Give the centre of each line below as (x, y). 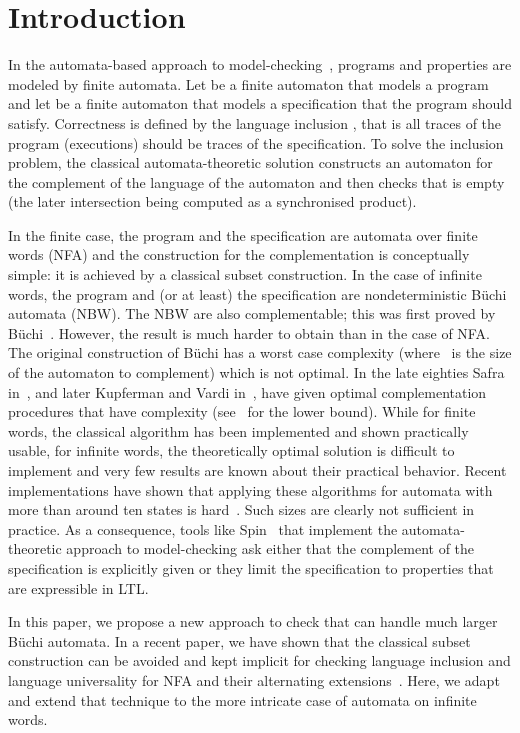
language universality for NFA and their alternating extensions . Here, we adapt (254, 679)
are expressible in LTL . (78, 587)
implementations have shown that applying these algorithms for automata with (250, 489)
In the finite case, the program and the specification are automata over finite (243, 234)
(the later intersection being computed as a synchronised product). (212, 201)
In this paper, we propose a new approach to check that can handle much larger (253, 621)
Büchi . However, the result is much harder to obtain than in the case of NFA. (249, 332)
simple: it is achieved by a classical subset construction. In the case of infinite (245, 274)
